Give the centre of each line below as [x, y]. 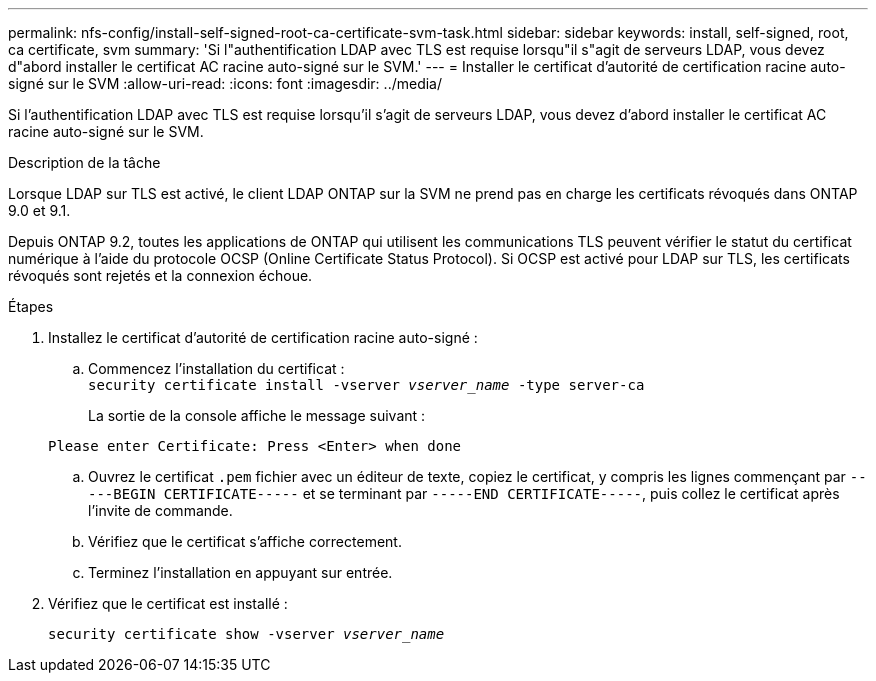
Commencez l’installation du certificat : [216, 368]
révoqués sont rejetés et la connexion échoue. [160, 275]
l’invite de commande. [160, 510]
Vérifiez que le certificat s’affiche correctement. [245, 541]
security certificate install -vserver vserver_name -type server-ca [366, 385]
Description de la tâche [84, 162]
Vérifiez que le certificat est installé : [168, 603]
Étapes [31, 306]
